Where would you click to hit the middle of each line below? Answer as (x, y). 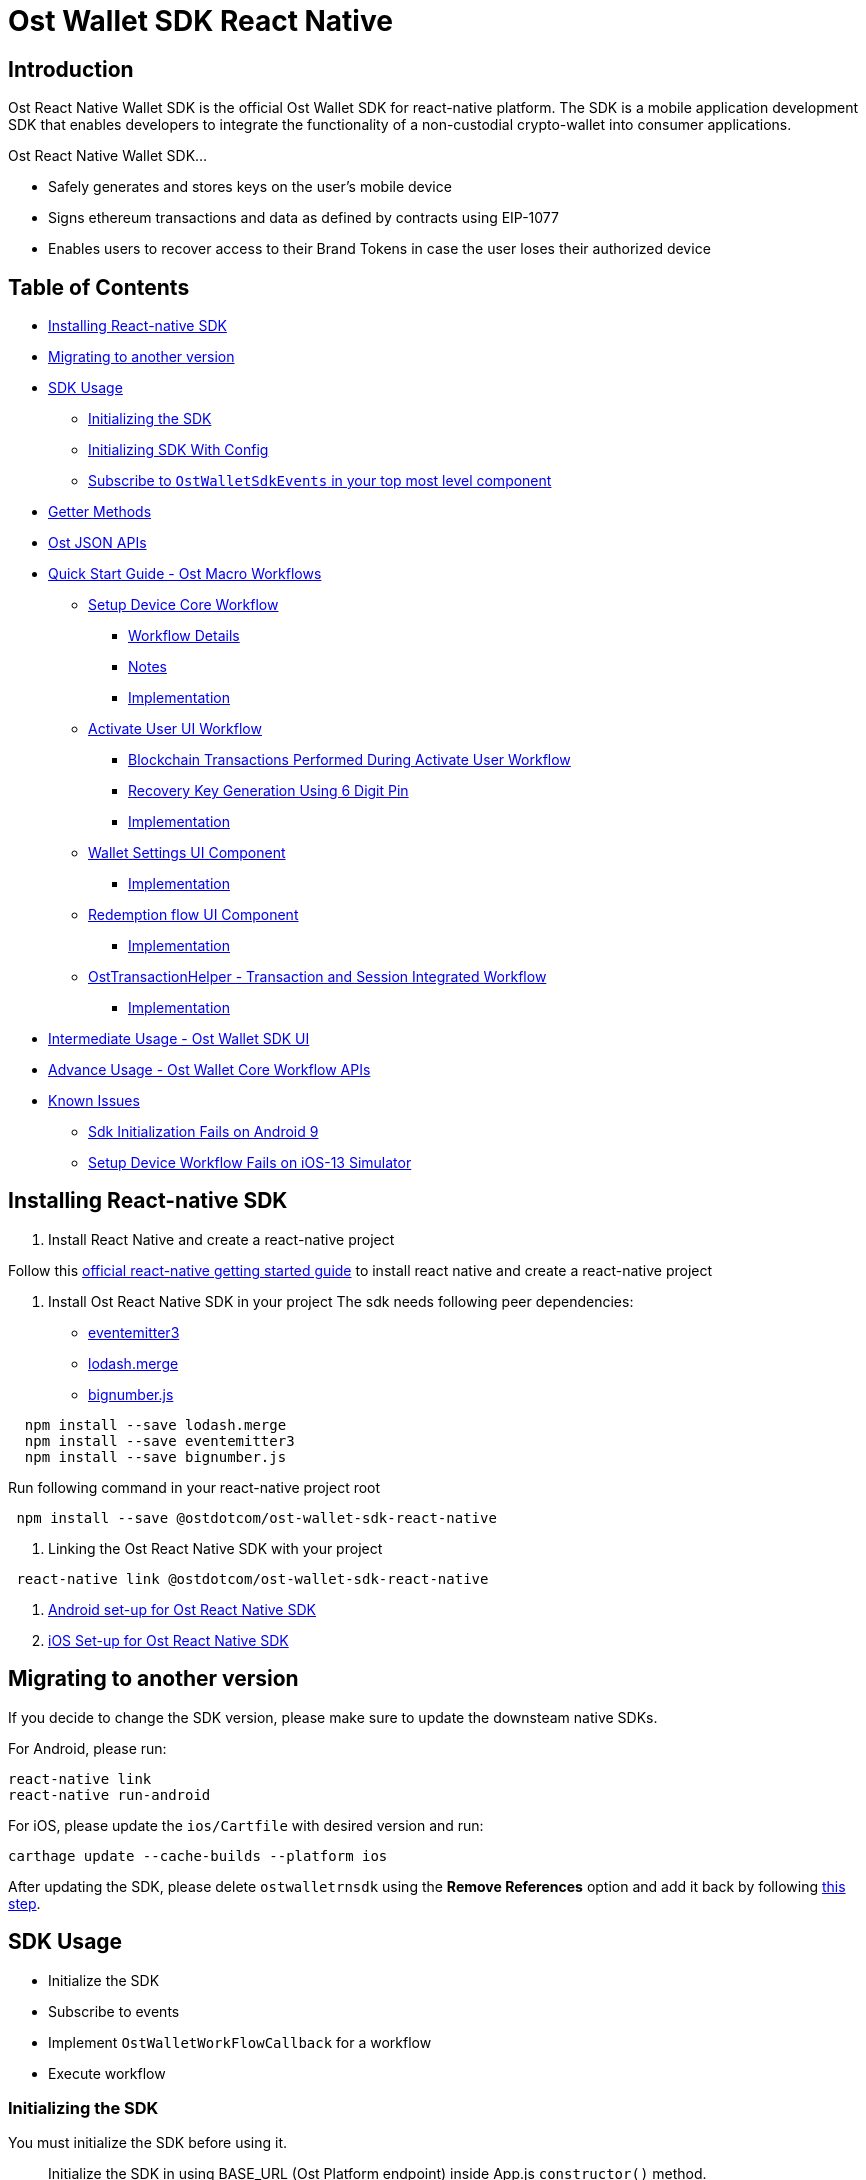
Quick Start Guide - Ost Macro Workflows (185, 574)
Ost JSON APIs (97, 543)
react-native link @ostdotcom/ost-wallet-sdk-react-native (252, 1578)
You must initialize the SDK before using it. (148, 2143)
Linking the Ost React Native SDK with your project (215, 1548)
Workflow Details (184, 636)
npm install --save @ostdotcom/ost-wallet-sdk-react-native (256, 1517)
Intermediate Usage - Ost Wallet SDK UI (179, 1039)
